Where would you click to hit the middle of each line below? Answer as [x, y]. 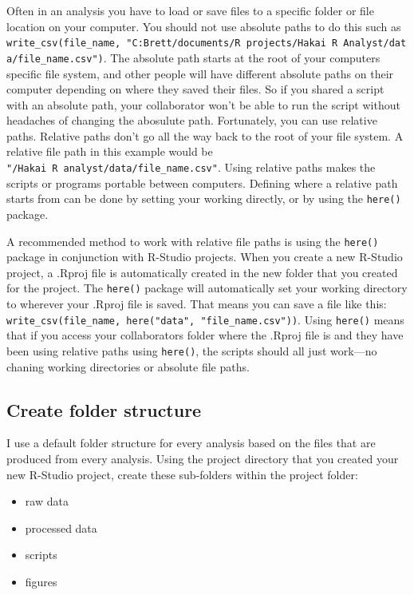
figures [41, 581]
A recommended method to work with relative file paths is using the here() [193, 241]
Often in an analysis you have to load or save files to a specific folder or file [190, 10]
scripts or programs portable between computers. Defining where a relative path [202, 182]
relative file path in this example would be [110, 151]
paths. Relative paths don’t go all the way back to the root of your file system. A [205, 135]
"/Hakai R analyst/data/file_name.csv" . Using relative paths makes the [191, 167]
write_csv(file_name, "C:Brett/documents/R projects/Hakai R [172, 44]
